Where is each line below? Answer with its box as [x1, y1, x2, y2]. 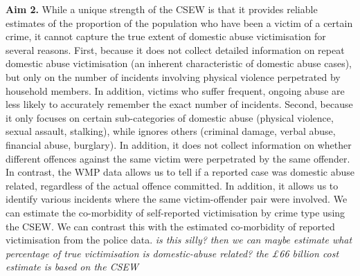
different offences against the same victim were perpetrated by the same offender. [6, 151, 350, 165]
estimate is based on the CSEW [6, 259, 139, 274]
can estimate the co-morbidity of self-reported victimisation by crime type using [6, 205, 345, 219]
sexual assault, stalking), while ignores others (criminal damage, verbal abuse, [6, 124, 336, 138]
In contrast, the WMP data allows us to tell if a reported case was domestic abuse [6, 165, 355, 179]
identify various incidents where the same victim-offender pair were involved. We [6, 192, 348, 206]
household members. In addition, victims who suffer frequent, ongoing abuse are [6, 83, 345, 98]
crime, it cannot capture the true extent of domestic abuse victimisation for [6, 29, 326, 44]
